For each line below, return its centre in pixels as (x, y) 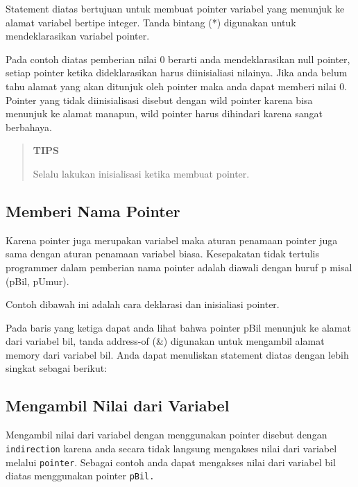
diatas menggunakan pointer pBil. (80, 476)
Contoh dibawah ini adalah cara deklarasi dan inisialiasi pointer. (143, 304)
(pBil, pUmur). (37, 281)
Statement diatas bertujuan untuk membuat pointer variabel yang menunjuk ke (175, 8)
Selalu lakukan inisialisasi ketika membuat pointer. (141, 173)
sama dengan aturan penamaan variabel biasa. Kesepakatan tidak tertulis (162, 254)
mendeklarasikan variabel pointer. (78, 36)
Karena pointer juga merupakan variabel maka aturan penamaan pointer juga (172, 240)
